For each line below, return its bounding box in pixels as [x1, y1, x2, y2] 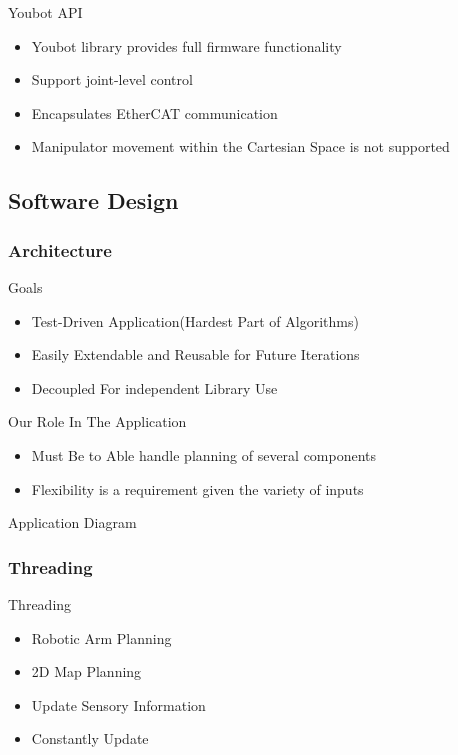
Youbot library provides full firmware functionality [31, 35, 342, 56]
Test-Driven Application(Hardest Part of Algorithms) [31, 310, 359, 331]
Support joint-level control [31, 69, 193, 90]
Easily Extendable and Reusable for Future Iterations [31, 344, 360, 365]
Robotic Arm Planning [31, 627, 172, 648]
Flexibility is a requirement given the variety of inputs [31, 478, 364, 499]
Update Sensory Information [31, 694, 206, 715]
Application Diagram [8, 512, 137, 533]
